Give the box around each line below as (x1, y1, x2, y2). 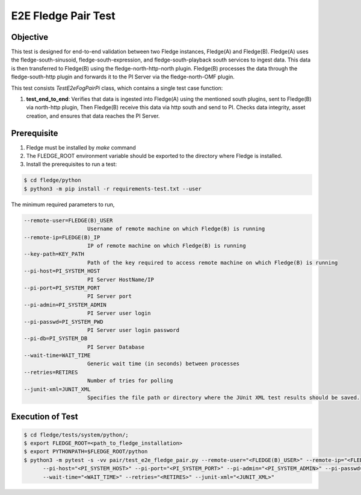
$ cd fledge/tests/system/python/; (23, 431, 129, 438)
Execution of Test (11, 412, 78, 422)
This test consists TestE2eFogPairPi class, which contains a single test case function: (11, 84, 223, 92)
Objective (11, 32, 49, 42)
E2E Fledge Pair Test (11, 9, 116, 22)
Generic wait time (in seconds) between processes (87, 361, 240, 367)
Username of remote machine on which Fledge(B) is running (87, 225, 265, 232)
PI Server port (87, 293, 132, 300)
